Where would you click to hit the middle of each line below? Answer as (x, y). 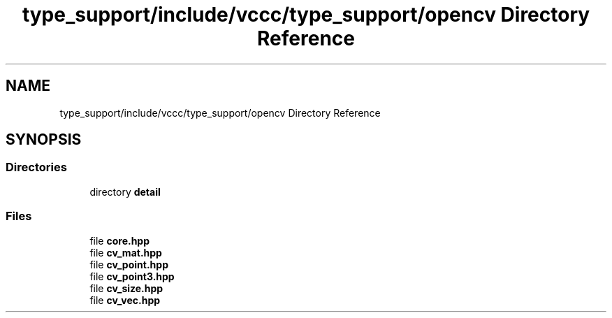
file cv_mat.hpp (126, 252)
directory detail (125, 191)
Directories (36, 167)
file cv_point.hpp (129, 264)
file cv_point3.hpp (132, 276)
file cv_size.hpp (126, 288)
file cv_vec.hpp (125, 300)
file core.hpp (120, 240)
